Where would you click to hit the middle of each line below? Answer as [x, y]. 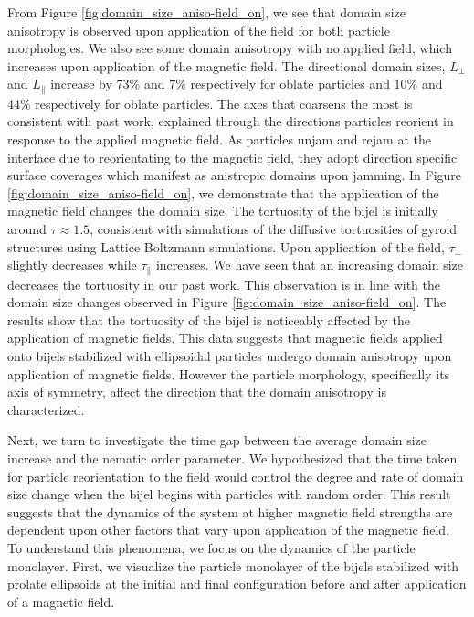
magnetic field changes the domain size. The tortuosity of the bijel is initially [223, 211]
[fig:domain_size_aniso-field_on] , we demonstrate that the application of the [223, 192]
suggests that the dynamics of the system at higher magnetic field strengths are [230, 511]
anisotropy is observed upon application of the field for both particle [199, 30]
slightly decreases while [72, 265]
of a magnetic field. [61, 601]
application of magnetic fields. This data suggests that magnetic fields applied [225, 338]
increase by [81, 84]
